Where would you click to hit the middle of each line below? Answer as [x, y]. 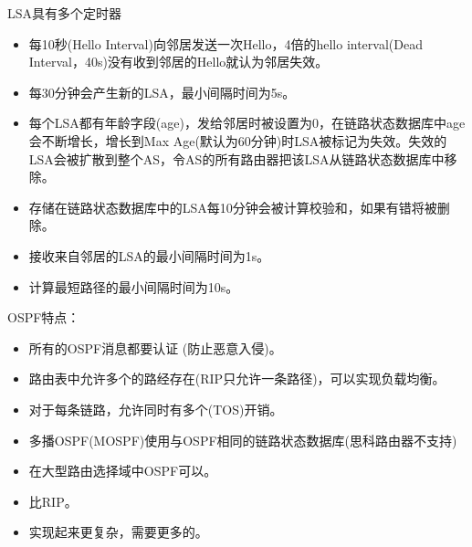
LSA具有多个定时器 [65, 13]
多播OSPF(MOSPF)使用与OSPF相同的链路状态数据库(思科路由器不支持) [243, 440]
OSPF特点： [44, 317]
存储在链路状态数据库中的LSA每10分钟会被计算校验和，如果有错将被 [233, 207]
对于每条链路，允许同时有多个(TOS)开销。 [156, 409]
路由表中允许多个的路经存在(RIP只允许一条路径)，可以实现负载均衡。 [237, 379]
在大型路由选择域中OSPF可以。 [123, 471]
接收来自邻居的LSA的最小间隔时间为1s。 [149, 255]
